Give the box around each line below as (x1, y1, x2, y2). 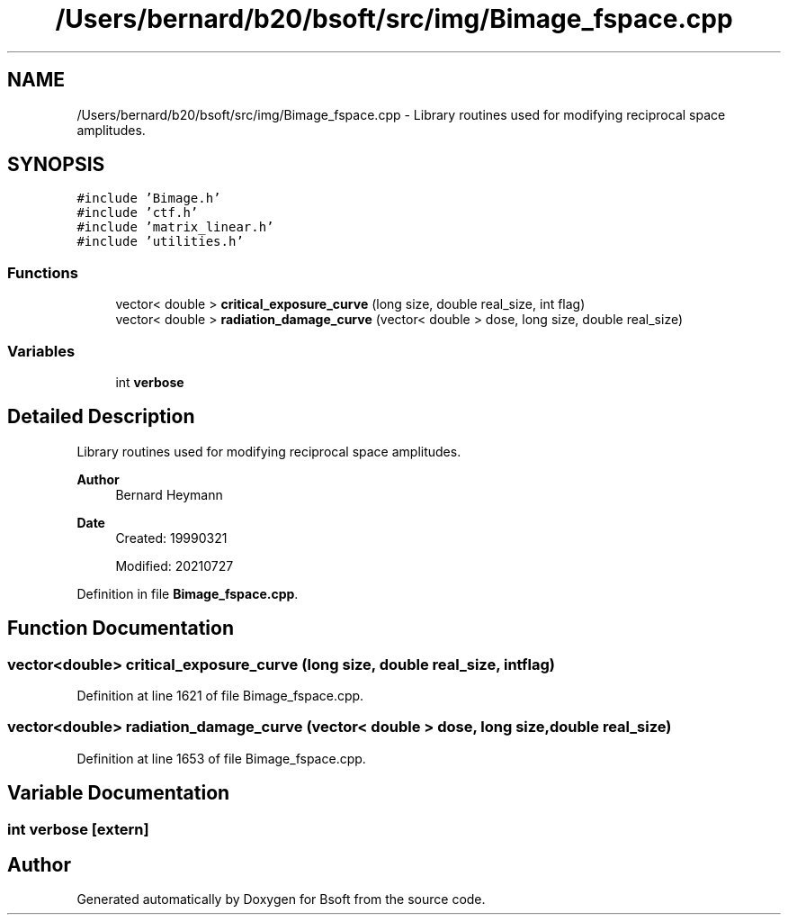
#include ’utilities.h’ (76, 234, 244, 249)
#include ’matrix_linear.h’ (76, 220, 274, 235)
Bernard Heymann (115, 486, 223, 502)
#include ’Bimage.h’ (76, 191, 221, 206)
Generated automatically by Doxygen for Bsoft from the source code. (76, 891, 486, 908)
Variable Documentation (7, 782, 230, 805)
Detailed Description (7, 405, 195, 429)
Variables (7, 341, 76, 360)
